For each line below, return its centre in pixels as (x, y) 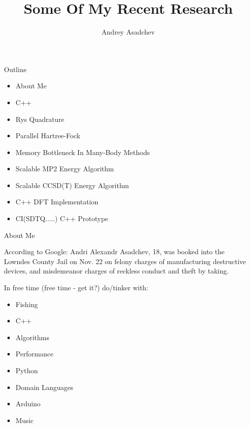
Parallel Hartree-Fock (48, 136)
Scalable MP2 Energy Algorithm (65, 169)
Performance (35, 354)
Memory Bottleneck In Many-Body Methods (83, 152)
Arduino (28, 404)
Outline (15, 69)
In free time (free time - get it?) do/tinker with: (76, 288)
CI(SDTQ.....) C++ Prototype (62, 218)
